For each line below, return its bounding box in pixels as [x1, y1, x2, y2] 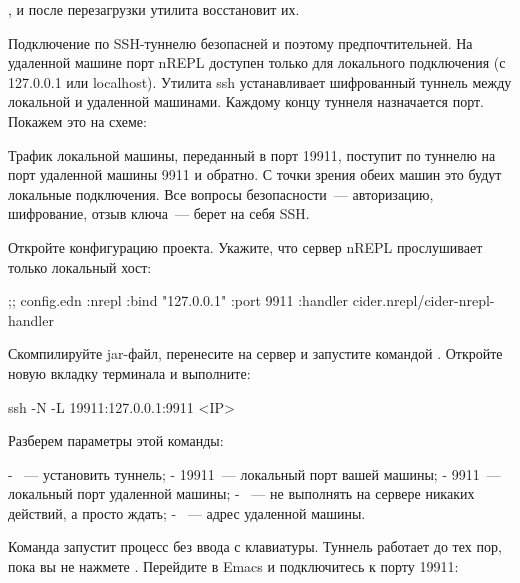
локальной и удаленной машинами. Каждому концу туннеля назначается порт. [8, 91, 485, 112]
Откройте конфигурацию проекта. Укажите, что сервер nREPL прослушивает [8, 236, 483, 257]
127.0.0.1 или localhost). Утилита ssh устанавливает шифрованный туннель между [8, 71, 512, 92]
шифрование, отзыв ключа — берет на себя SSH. [8, 203, 310, 224]
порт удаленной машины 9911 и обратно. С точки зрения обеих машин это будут [8, 164, 502, 185]
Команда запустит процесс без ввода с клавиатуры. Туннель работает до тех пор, [8, 536, 502, 557]
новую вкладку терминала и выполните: [8, 362, 251, 383]
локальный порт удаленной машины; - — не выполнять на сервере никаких [8, 483, 475, 504]
